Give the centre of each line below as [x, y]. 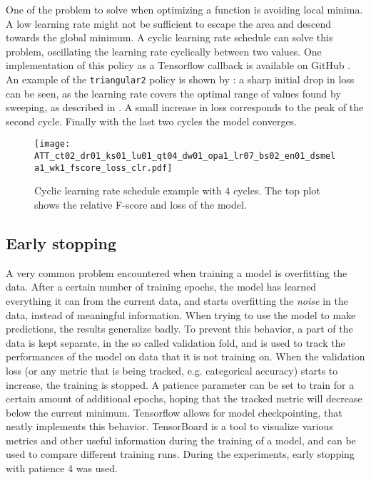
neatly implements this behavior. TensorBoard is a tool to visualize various [169, 426]
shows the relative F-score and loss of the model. [141, 204]
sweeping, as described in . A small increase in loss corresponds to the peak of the [185, 107]
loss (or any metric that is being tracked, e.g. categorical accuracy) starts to [172, 370]
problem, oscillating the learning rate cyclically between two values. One [164, 51]
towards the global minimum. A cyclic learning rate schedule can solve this [169, 37]
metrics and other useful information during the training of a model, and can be [181, 440]
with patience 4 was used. [62, 468]
